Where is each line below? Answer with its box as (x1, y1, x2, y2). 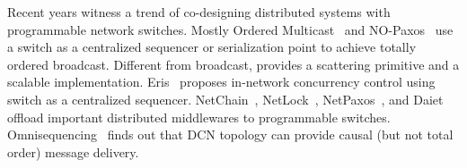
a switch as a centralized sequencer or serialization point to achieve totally (7, 38, 417, 56)
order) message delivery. (7, 142, 139, 161)
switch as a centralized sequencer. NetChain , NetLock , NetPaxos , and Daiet (7, 89, 444, 108)
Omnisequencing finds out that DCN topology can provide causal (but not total (7, 125, 454, 144)
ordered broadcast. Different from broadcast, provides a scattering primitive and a (7, 55, 460, 73)
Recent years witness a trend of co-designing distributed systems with (7, 3, 391, 21)
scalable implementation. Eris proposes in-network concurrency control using (7, 72, 436, 91)
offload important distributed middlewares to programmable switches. (7, 107, 391, 126)
